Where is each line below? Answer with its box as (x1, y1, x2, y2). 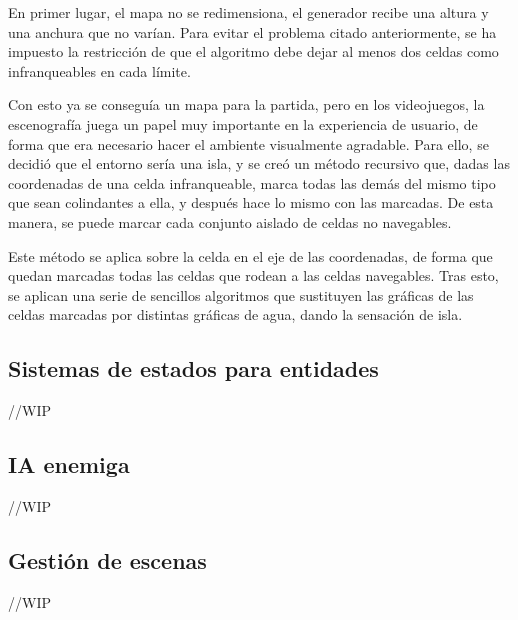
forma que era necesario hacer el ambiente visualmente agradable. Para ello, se (8, 133, 489, 154)
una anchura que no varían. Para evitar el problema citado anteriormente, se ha (8, 21, 497, 42)
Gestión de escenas (8, 544, 207, 575)
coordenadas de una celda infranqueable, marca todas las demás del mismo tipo (8, 172, 496, 193)
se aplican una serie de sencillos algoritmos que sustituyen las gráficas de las (8, 284, 474, 305)
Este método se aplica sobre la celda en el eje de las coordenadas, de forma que (8, 245, 493, 266)
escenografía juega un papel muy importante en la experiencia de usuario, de (8, 113, 478, 134)
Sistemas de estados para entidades (8, 353, 379, 384)
